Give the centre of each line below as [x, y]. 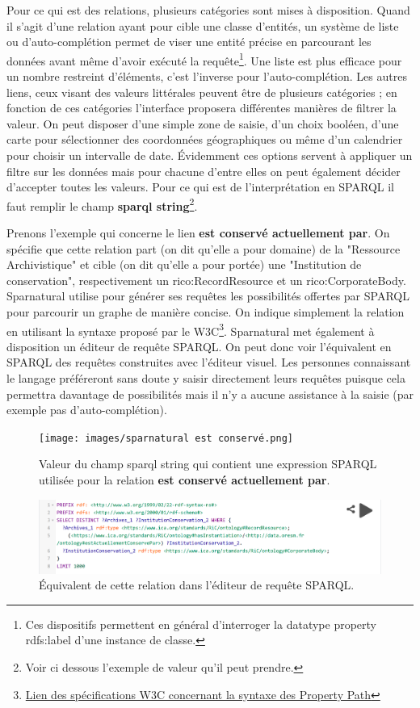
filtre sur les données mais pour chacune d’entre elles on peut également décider [204, 171]
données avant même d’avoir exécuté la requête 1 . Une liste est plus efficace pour [204, 59]
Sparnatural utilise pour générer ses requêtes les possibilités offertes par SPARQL [208, 296]
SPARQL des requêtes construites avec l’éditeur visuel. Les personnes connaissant [209, 362]
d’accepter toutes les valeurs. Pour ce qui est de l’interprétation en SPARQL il [200, 187]
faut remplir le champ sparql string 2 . [102, 204]
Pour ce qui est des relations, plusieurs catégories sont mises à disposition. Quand [208, 10]
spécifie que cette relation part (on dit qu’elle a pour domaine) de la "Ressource [204, 248]
